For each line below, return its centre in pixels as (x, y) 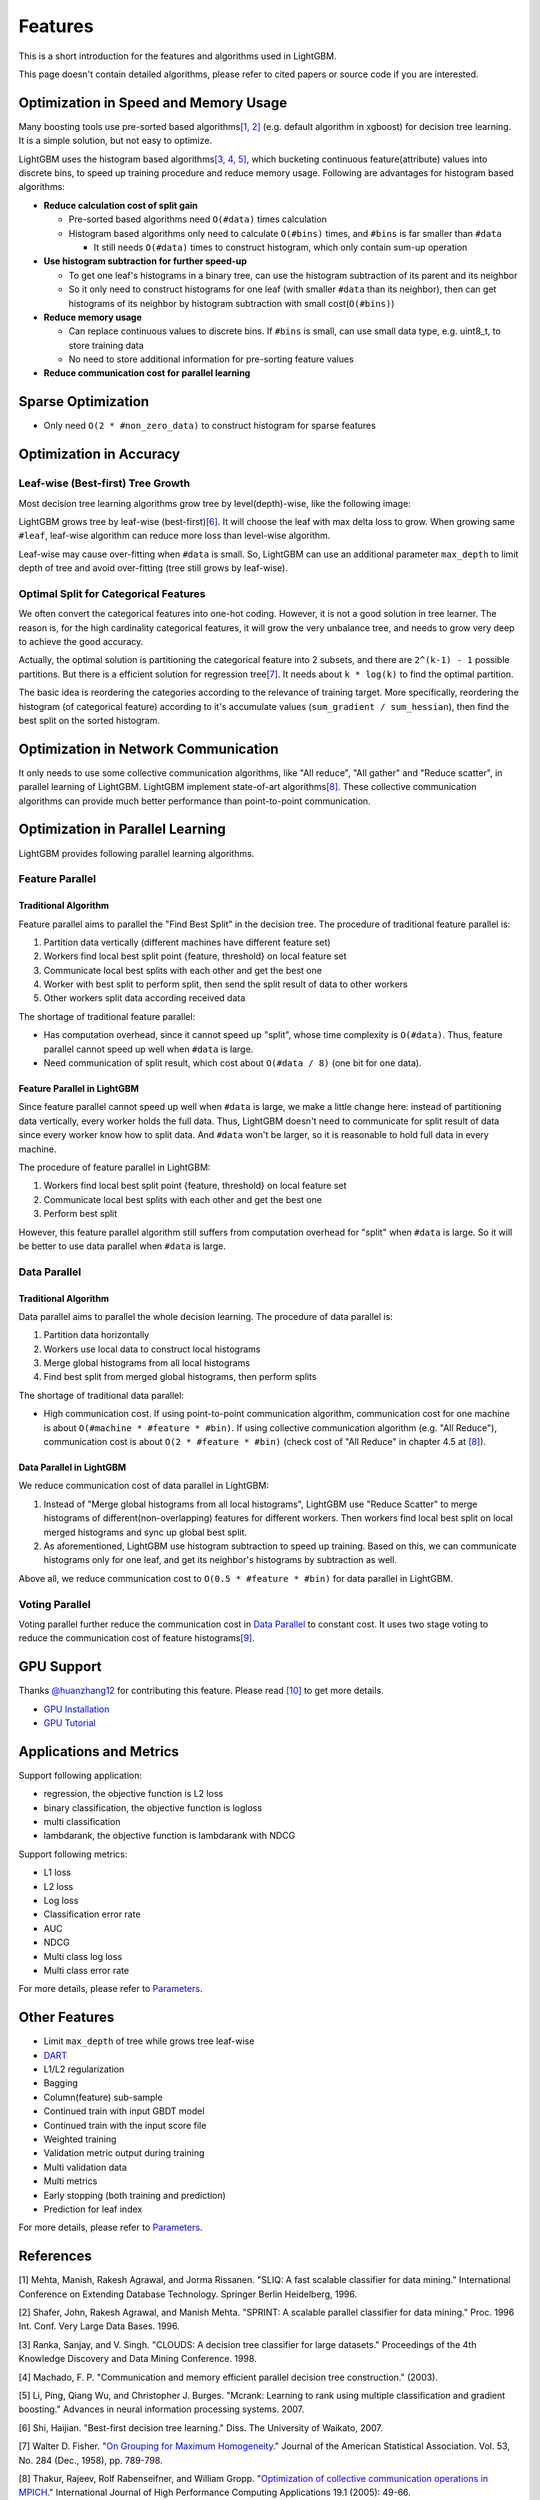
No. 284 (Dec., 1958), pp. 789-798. (91, 2460)
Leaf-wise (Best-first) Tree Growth (104, 483)
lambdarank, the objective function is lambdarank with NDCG (169, 1836)
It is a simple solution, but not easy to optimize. (115, 141)
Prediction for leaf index (93, 2209)
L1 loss (57, 1872)
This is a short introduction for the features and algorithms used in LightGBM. (177, 56)
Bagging (61, 2083)
